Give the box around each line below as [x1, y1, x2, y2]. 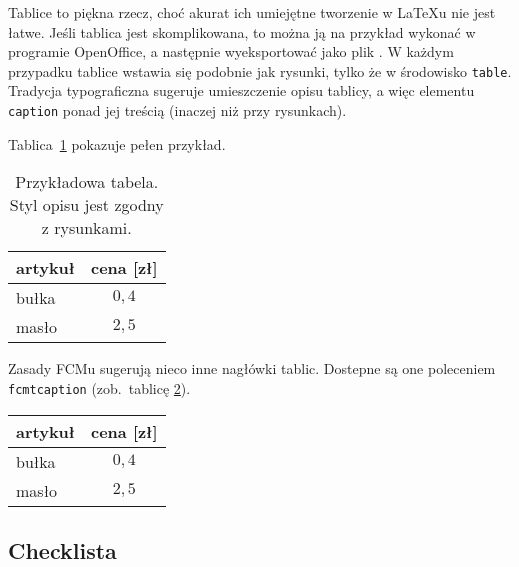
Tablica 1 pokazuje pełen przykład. [8, 133, 226, 154]
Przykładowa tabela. [15, 170, 159, 194]
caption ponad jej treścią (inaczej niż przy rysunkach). [8, 100, 347, 121]
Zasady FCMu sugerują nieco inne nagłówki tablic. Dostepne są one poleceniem [8, 358, 496, 379]
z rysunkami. [41, 216, 132, 240]
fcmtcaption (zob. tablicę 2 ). [8, 377, 191, 398]
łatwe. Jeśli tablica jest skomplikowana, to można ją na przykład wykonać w [8, 21, 476, 42]
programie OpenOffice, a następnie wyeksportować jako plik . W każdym [8, 41, 454, 62]
